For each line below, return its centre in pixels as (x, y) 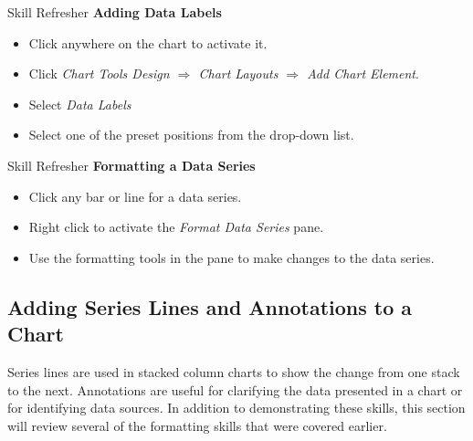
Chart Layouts (238, 73)
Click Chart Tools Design (99, 73)
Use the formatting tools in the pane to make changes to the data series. (231, 257)
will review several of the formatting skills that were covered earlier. (197, 425)
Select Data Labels (80, 104)
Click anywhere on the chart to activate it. (148, 42)
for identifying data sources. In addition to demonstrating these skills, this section (236, 408)
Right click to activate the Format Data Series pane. (176, 227)
